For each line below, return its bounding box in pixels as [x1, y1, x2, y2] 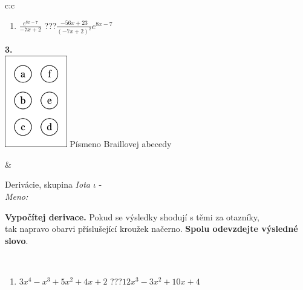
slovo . [5, 234, 28, 246]
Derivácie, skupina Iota [5, 178, 90, 191]
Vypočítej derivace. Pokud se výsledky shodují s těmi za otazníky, [5, 210, 259, 223]
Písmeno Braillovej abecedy [70, 137, 172, 150]
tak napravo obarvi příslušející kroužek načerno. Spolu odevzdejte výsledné [5, 222, 298, 235]
